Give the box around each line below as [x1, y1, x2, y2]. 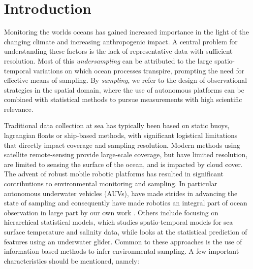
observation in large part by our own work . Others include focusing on [4, 207, 219, 217]
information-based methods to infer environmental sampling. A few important [4, 246, 239, 256]
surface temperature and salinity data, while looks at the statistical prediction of [4, 227, 248, 236]
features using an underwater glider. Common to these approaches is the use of [4, 236, 242, 246]
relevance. [4, 103, 33, 114]
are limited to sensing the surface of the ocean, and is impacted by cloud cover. [4, 159, 243, 169]
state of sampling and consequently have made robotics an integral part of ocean [4, 198, 247, 208]
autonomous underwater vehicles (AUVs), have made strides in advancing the [4, 188, 238, 198]
